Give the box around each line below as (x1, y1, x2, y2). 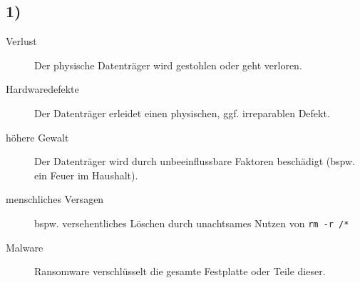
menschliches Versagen (6, 192, 104, 207)
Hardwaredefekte (6, 81, 79, 96)
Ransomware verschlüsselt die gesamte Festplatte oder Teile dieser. (34, 264, 326, 279)
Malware (6, 239, 43, 254)
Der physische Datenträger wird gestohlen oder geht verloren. (34, 57, 302, 72)
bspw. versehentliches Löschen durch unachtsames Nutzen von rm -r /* (34, 215, 349, 230)
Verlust (6, 34, 37, 49)
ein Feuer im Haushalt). (34, 167, 138, 182)
